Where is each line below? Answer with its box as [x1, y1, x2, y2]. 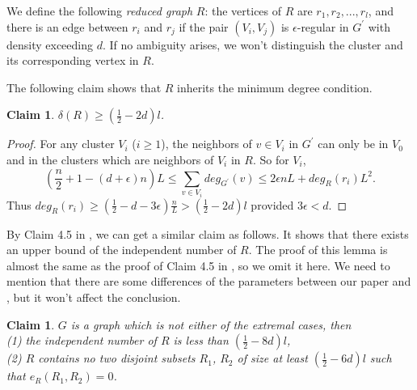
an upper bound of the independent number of [6, 241, 237, 258]
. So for [252, 150, 289, 167]
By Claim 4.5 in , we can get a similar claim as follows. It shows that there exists [6, 225, 409, 242]
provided [251, 196, 294, 213]
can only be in [318, 135, 389, 152]
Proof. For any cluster [6, 135, 115, 152]
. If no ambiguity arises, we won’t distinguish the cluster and [102, 36, 403, 53]
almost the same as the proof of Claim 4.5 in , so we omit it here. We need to [6, 256, 390, 273]
